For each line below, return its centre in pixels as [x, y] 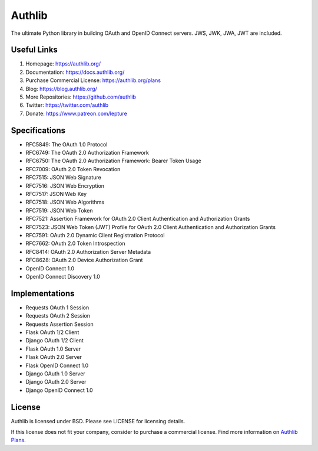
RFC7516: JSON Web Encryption [65, 185]
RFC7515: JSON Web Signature [63, 178]
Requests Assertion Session [59, 324]
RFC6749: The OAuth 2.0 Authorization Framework [87, 153]
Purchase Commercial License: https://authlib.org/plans [93, 80]
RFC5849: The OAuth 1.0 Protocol [67, 144]
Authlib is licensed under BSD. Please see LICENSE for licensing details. [98, 421]
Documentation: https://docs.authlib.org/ [75, 72]
